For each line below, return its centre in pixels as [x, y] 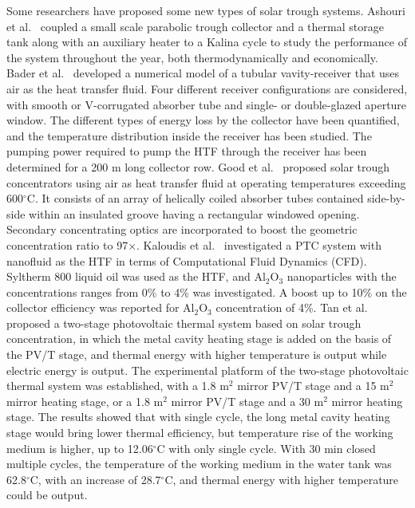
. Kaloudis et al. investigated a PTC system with [259, 244]
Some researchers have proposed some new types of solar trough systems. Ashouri [206, 10]
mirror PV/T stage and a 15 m [313, 386]
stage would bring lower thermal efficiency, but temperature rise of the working [200, 433]
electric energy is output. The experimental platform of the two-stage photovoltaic [207, 370]
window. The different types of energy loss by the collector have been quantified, [203, 120]
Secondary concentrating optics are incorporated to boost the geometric [182, 229]
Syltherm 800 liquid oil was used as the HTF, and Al [136, 276]
